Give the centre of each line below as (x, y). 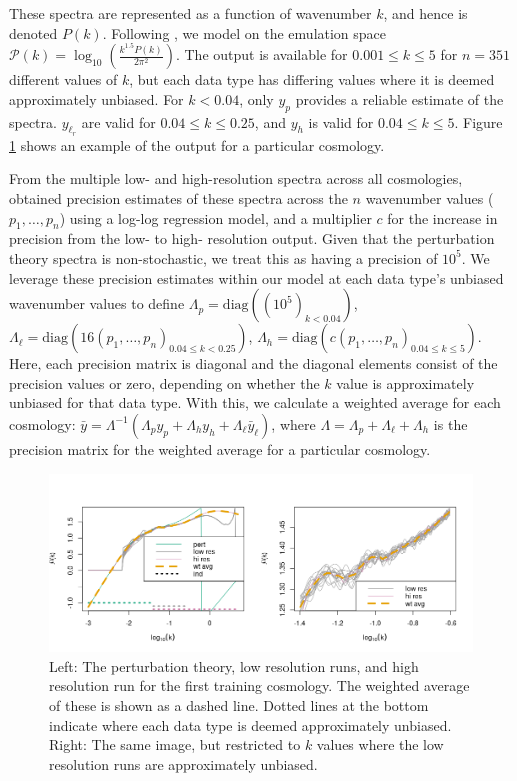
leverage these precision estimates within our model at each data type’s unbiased (256, 277)
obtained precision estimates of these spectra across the (178, 197)
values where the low (380, 744)
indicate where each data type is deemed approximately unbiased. (250, 724)
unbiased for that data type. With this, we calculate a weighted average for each (255, 402)
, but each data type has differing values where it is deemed (312, 79)
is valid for (341, 121)
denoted (33, 32)
